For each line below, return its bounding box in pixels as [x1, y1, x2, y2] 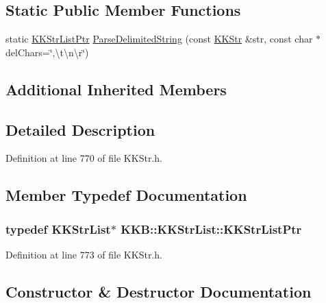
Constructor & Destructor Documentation [5, 280, 312, 302]
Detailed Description [5, 119, 155, 140]
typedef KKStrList [5, 220, 111, 237]
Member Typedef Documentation [5, 184, 247, 206]
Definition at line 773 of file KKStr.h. [5, 247, 162, 261]
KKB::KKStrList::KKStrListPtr [121, 220, 302, 237]
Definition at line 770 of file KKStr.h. [5, 151, 162, 165]
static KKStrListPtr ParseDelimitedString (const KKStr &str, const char [5, 32, 313, 46]
